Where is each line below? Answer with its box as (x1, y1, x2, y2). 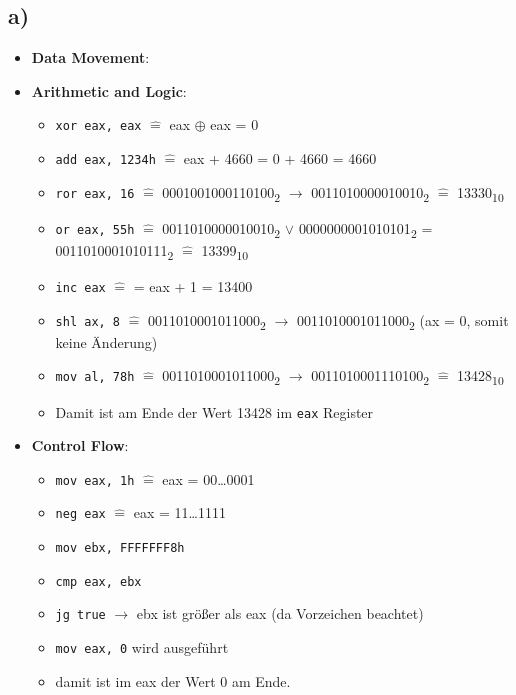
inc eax (55, 281, 106, 296)
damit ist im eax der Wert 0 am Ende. (55, 670, 291, 691)
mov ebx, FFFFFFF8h (55, 541, 185, 556)
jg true (55, 608, 106, 623)
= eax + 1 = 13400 (133, 276, 253, 297)
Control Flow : (31, 435, 129, 456)
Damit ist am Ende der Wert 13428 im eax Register (55, 401, 374, 422)
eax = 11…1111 (133, 502, 226, 523)
